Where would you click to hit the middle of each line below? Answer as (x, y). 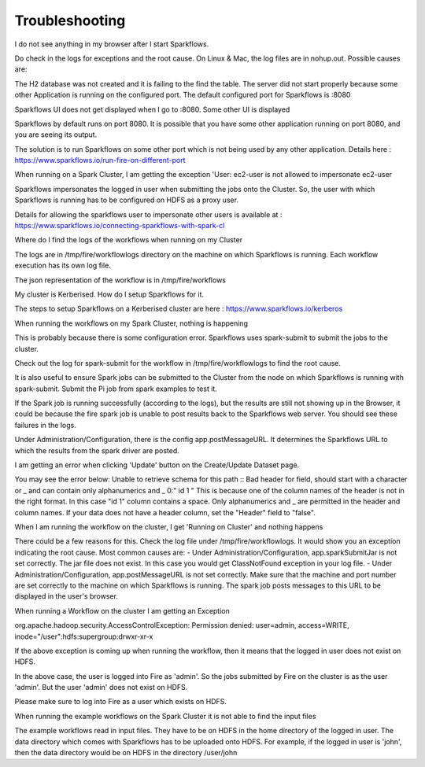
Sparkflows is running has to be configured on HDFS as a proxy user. (127, 200)
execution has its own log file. (63, 265)
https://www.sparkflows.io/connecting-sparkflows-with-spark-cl (120, 226)
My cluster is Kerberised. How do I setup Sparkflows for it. (109, 294)
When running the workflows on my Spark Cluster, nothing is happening (131, 323)
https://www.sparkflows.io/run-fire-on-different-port (100, 160)
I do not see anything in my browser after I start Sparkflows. (112, 44)
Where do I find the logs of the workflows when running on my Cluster (129, 240)
